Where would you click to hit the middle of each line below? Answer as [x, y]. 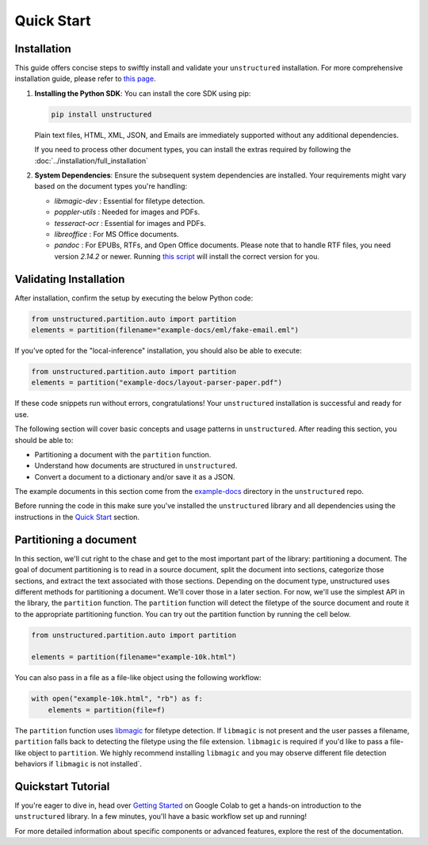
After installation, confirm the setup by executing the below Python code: [134, 298]
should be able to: [44, 440]
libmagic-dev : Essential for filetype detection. [130, 201]
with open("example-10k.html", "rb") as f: [117, 699]
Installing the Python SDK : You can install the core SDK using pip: [143, 93]
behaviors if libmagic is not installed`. [78, 764]
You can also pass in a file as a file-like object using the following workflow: [138, 678]
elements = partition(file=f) [107, 710]
